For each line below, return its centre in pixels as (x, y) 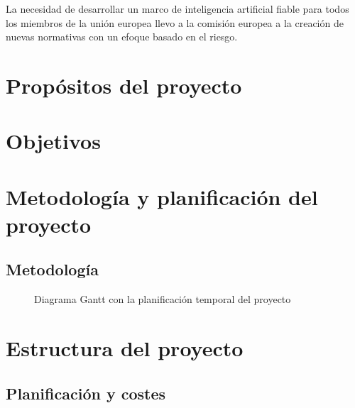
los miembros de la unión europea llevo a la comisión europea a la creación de (175, 22)
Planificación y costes (86, 393)
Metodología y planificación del (162, 196)
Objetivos (53, 141)
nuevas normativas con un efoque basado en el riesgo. (122, 37)
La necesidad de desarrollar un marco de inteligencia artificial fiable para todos (177, 9)
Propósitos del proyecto (124, 85)
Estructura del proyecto (125, 348)
